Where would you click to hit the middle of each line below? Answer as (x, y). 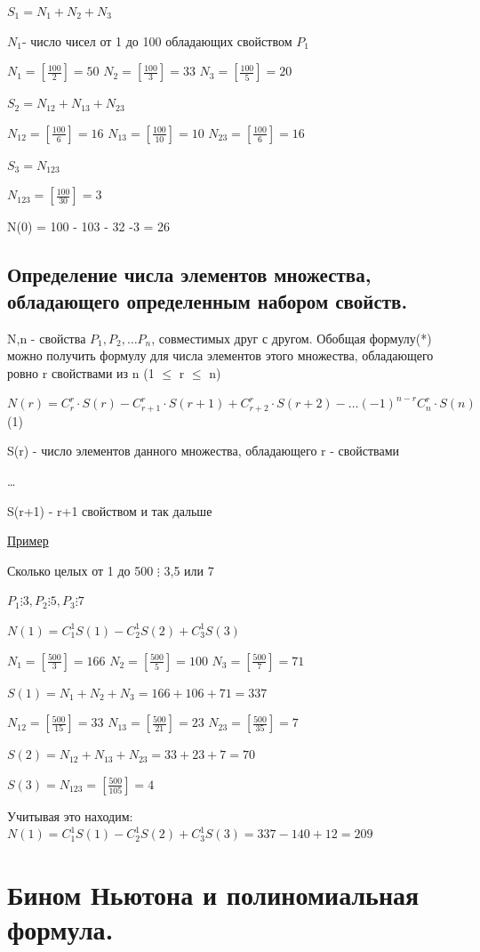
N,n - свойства (47, 338)
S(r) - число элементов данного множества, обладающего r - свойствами (204, 451)
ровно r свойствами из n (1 (81, 372)
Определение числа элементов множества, (189, 274)
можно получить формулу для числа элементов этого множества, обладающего (220, 355)
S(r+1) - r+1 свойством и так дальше (110, 510)
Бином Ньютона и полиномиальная (213, 895)
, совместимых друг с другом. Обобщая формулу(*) (292, 338)
